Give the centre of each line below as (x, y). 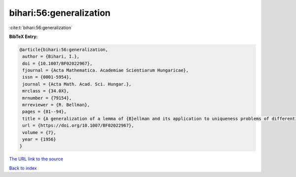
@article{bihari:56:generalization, (64, 50)
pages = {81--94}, (44, 112)
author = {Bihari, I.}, (51, 56)
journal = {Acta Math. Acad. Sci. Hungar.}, (77, 84)
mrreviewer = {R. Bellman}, (56, 105)
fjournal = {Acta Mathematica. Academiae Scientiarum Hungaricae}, (106, 71)
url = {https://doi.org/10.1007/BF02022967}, (78, 125)
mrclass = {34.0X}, (46, 91)
